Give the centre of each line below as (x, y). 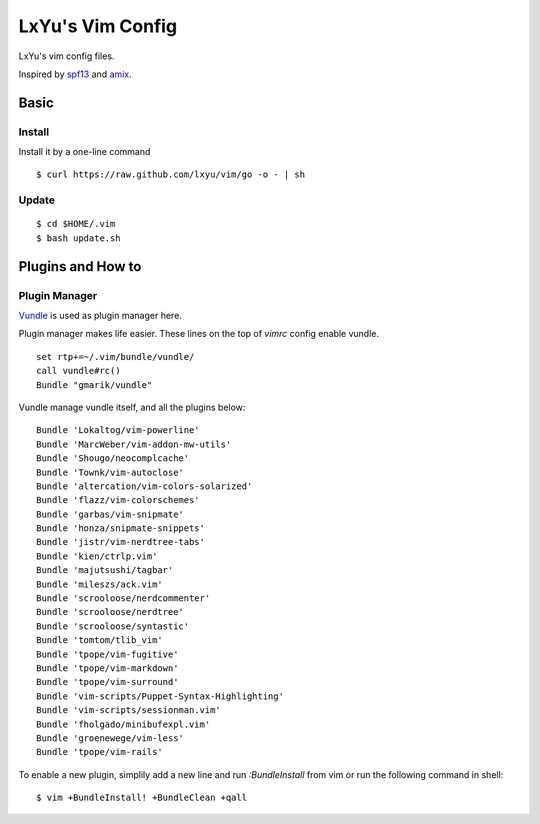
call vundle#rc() (78, 371)
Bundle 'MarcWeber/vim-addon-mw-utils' (134, 444)
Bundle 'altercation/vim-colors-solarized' (144, 486)
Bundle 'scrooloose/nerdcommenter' (123, 598)
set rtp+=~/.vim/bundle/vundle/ (115, 356)
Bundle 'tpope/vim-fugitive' (107, 654)
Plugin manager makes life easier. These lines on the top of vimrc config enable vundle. (199, 334)
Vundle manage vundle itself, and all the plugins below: (132, 407)
